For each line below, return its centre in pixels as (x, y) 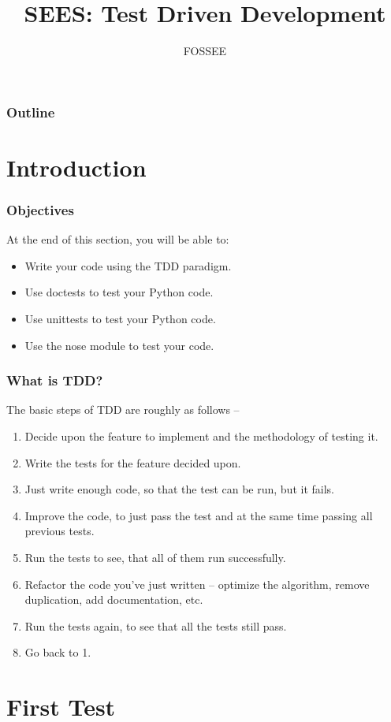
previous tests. (60, 531)
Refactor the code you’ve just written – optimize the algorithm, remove (197, 584)
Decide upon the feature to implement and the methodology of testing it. (201, 436)
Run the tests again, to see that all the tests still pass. (156, 625)
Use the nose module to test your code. (119, 345)
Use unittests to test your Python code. (120, 319)
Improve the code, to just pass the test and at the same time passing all (199, 515)
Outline (31, 112)
